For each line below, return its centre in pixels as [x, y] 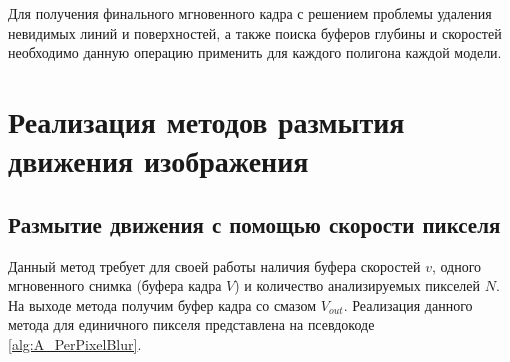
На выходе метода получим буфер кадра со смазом [162, 304]
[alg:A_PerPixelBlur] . [75, 343]
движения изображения [158, 160]
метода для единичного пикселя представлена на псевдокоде [191, 324]
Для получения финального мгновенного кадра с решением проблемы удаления [250, 13]
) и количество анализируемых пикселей [357, 285]
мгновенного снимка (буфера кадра [115, 285]
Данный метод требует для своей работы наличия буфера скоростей [214, 265]
